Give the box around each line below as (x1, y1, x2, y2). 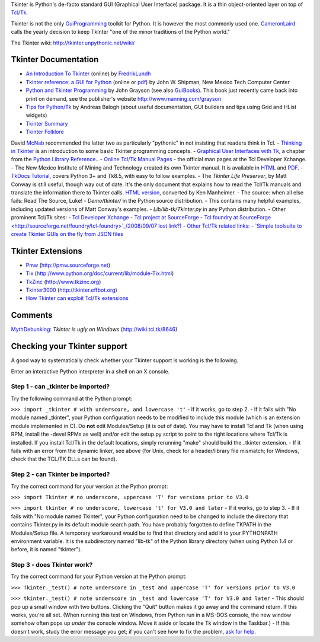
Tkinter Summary (25, 120, 68, 127)
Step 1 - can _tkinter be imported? (11, 382, 110, 391)
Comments (11, 310, 53, 320)
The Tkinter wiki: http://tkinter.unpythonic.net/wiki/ (11, 39, 135, 46)
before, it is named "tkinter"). (11, 546, 82, 553)
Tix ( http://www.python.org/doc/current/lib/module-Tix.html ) (25, 270, 174, 277)
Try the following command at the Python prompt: (11, 395, 133, 402)
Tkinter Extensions (11, 246, 82, 256)
